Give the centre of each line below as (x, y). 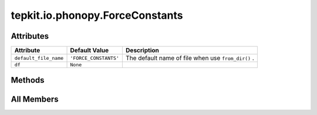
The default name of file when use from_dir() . (190, 58)
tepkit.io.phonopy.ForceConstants (97, 15)
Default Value (89, 50)
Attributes (30, 36)
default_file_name (39, 58)
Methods (28, 80)
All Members (35, 99)
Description (142, 50)
